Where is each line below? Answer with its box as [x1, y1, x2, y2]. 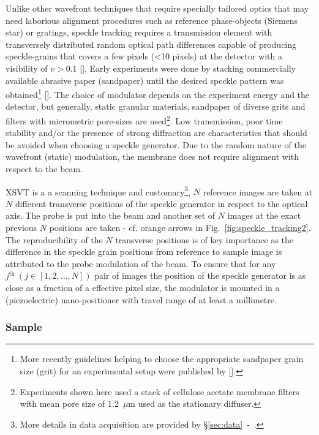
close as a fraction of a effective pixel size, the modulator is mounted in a [6, 281, 280, 294]
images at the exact [227, 209, 301, 222]
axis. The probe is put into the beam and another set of [6, 209, 216, 222]
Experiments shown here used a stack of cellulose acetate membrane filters [20, 385, 299, 398]
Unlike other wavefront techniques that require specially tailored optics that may [6, 2, 309, 14]
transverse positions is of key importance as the [115, 233, 294, 246]
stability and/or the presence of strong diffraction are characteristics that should [6, 126, 307, 139]
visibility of [6, 61, 48, 74]
